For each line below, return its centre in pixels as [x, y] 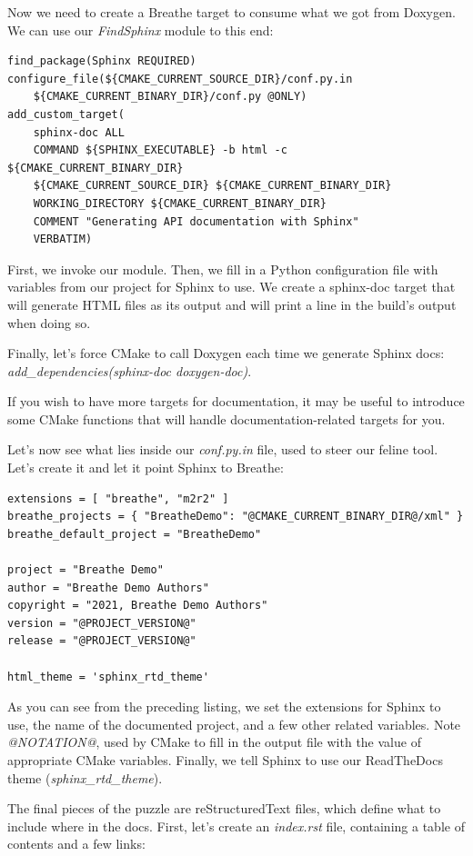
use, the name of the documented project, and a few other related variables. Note [234, 724]
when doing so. [49, 322]
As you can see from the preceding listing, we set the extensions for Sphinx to [224, 707]
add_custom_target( [66, 114]
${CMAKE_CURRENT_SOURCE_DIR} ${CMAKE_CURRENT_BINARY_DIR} [212, 186]
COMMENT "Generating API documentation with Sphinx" [196, 221]
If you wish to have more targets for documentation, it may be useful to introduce [236, 401]
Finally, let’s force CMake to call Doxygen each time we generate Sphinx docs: [226, 353]
